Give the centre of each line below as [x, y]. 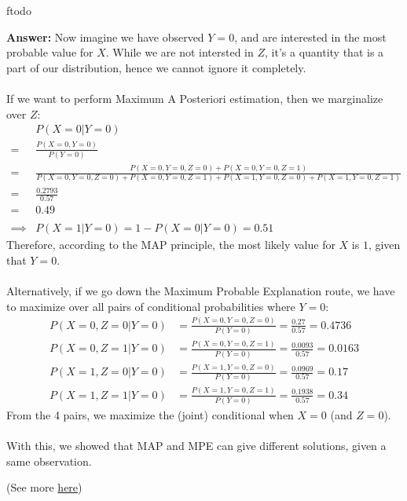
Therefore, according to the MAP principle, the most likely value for [171, 245]
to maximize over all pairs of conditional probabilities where [151, 306]
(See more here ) [44, 487]
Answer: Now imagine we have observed [105, 37]
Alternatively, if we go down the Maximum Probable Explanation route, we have [201, 291]
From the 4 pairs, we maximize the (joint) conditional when [150, 415]
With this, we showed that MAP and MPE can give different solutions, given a [196, 446]
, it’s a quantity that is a [324, 52]
